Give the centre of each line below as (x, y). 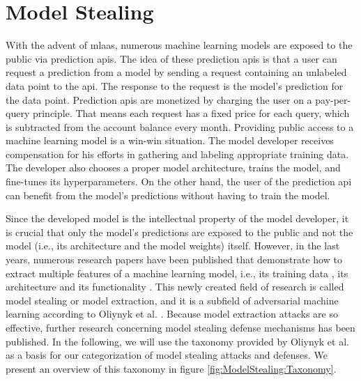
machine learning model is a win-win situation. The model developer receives (170, 140)
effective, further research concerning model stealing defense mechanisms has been (180, 327)
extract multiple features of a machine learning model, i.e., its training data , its (177, 273)
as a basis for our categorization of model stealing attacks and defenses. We (167, 355)
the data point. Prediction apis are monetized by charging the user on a (159, 99)
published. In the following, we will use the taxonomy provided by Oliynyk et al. (177, 341)
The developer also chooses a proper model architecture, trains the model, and (173, 168)
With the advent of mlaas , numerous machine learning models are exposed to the (179, 45)
